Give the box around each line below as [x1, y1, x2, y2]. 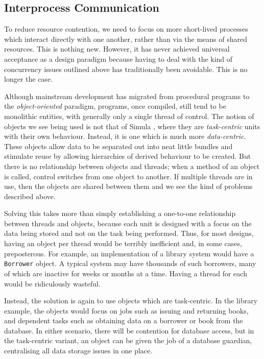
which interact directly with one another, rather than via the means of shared [4, 33, 248, 44]
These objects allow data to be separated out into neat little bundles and [4, 140, 233, 151]
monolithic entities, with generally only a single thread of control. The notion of [4, 110, 254, 121]
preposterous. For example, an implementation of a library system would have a [4, 248, 254, 258]
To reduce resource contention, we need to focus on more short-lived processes [4, 23, 248, 34]
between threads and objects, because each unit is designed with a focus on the [4, 218, 252, 228]
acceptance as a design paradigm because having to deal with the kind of [4, 53, 233, 64]
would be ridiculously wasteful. [4, 278, 101, 289]
